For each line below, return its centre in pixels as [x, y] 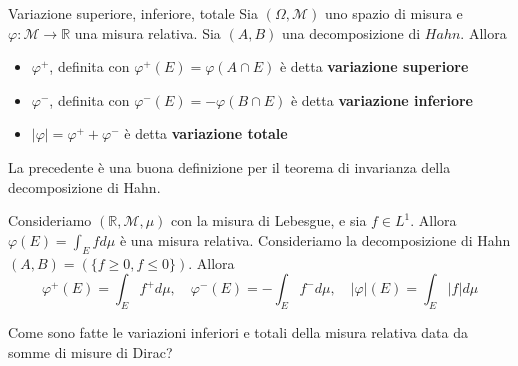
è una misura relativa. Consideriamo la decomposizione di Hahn [315, 239]
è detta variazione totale [206, 133]
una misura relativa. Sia [147, 32]
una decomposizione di [351, 32]
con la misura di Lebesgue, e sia [269, 220]
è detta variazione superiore [374, 66]
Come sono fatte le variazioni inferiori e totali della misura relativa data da [238, 331]
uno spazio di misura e [393, 13]
